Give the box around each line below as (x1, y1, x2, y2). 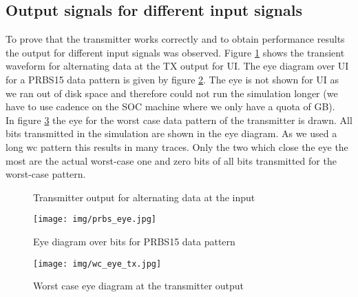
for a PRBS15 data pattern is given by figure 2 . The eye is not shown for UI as (6, 72, 339, 86)
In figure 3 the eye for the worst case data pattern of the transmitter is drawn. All (6, 112, 352, 127)
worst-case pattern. (6, 167, 86, 181)
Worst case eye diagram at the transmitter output (33, 278, 244, 293)
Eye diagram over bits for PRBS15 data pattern (33, 234, 235, 248)
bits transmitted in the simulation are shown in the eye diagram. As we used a (6, 126, 337, 141)
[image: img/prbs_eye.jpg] (33, 214, 156, 225)
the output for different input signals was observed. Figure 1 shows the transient (6, 45, 345, 59)
